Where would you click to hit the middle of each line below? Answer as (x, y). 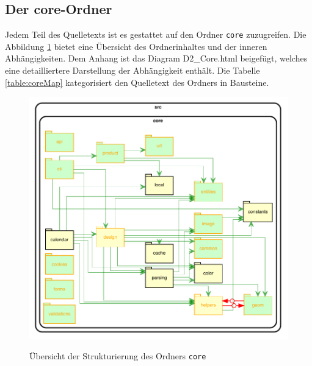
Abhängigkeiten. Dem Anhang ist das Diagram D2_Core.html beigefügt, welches (156, 58)
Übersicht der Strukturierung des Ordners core (118, 356)
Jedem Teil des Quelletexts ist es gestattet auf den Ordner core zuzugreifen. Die (156, 34)
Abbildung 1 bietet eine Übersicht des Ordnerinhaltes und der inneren (136, 46)
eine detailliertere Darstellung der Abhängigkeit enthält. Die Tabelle (132, 70)
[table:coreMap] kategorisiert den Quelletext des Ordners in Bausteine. (137, 82)
